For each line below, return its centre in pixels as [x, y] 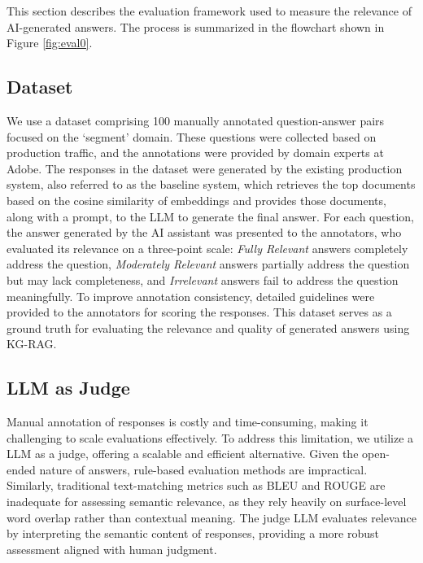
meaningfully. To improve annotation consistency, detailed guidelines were [191, 296]
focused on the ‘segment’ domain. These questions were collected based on [192, 136]
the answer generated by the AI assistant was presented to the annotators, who [204, 232]
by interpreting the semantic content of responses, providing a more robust [193, 533]
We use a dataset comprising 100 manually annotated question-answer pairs [196, 120]
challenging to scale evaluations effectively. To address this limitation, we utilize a [210, 437]
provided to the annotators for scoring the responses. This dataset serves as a [199, 312]
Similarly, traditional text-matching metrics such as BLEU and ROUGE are [196, 485]
